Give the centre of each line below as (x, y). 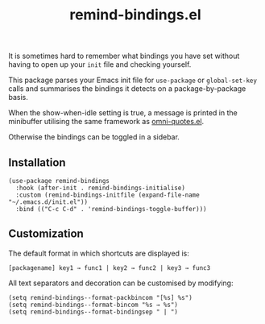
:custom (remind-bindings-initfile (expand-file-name (108, 195)
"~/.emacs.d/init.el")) (48, 202)
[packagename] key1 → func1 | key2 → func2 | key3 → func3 (110, 268)
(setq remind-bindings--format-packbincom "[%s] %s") (101, 297)
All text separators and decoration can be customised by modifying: (121, 283)
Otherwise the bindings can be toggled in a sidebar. (94, 137)
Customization (46, 234)
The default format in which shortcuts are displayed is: (99, 253)
